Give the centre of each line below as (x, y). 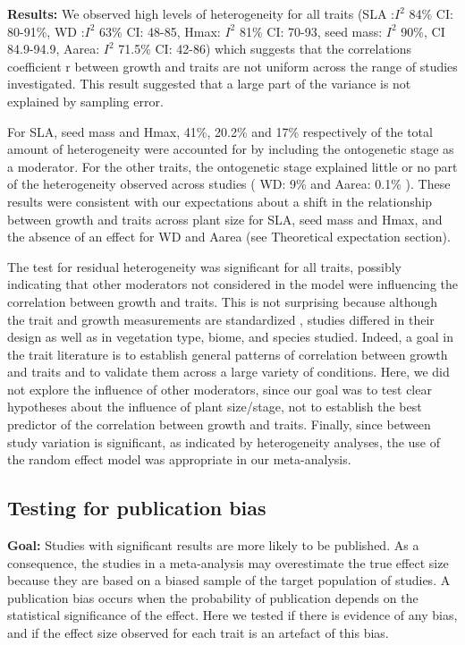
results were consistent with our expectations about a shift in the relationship (220, 201)
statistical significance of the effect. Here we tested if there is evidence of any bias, (232, 615)
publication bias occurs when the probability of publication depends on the (213, 597)
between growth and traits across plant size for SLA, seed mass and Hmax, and (225, 219)
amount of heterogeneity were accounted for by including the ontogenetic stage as (231, 149)
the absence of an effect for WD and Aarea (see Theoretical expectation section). (229, 237)
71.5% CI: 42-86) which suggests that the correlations (265, 49)
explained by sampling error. (85, 101)
